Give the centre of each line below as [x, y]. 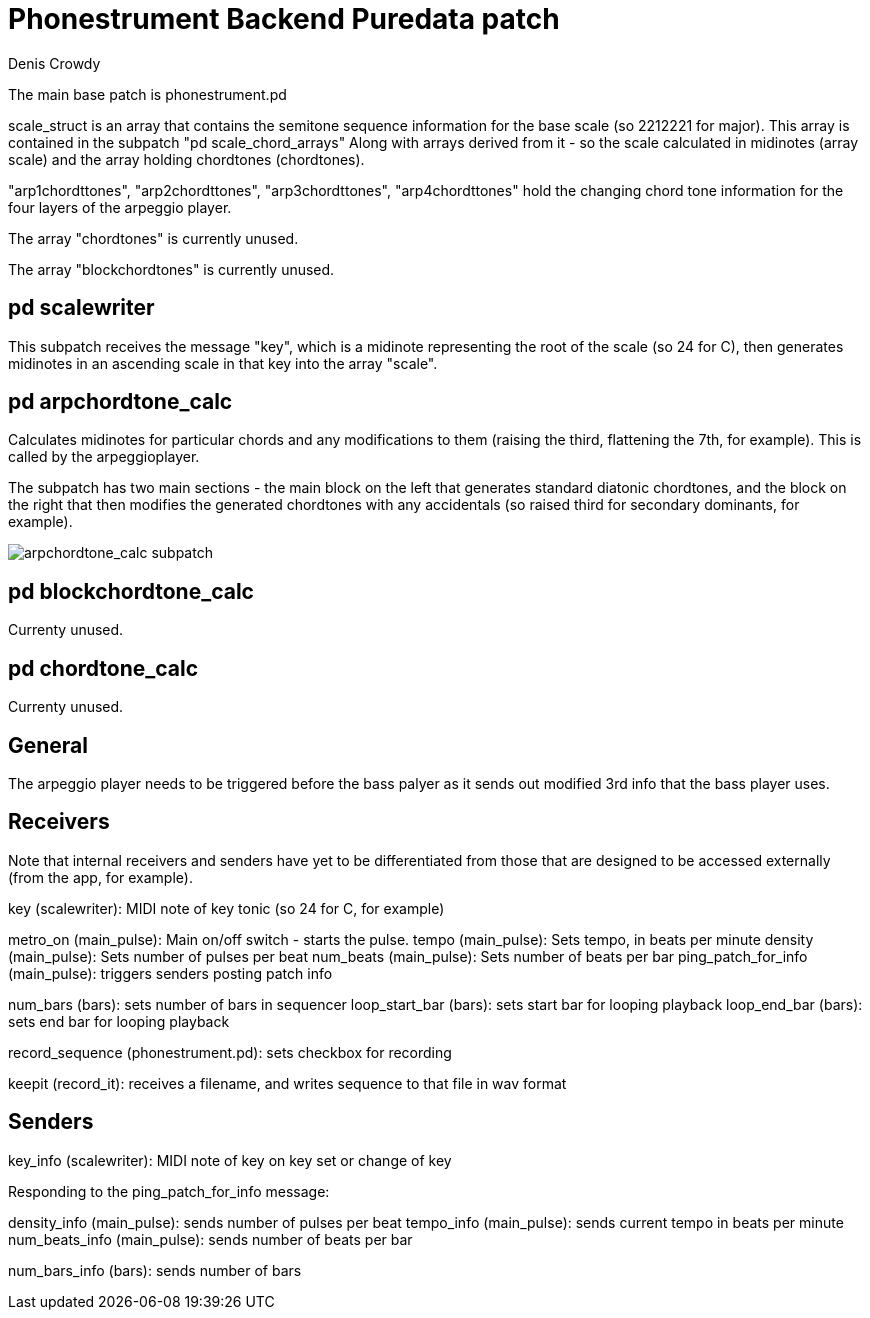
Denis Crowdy [54, 63]
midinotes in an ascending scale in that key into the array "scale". [223, 363]
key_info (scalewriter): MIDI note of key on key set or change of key [230, 1160]
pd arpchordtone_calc [120, 402]
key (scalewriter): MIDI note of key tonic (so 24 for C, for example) [226, 908]
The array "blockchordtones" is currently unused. [171, 269]
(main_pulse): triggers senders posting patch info [170, 973]
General [48, 745]
